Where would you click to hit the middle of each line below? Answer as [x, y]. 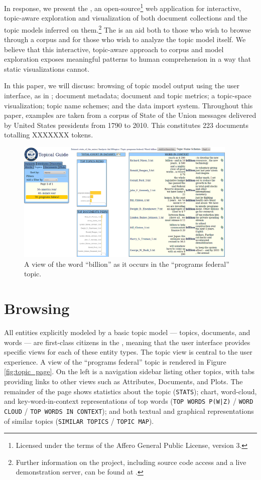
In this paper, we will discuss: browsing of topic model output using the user [122, 86]
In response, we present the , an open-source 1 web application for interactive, [123, 7]
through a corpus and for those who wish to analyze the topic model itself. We [125, 39]
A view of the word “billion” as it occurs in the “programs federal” [127, 264]
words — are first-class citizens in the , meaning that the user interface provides [127, 342]
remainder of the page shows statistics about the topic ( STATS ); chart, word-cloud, [130, 391]
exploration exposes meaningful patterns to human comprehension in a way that [127, 59]
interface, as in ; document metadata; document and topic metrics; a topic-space [128, 96]
